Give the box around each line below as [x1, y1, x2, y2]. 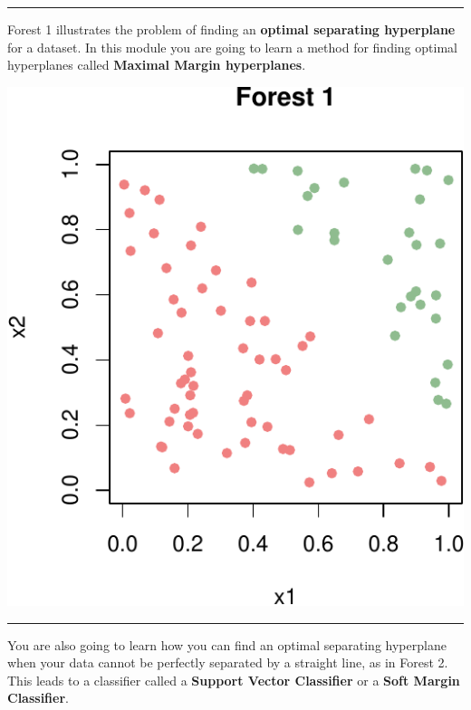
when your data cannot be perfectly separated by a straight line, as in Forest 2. [7, 653, 448, 672]
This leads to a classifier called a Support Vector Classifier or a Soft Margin [7, 670, 460, 689]
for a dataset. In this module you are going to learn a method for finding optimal [7, 37, 457, 56]
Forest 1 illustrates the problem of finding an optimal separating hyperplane [7, 20, 456, 38]
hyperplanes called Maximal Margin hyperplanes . [7, 55, 306, 74]
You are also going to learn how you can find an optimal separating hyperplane [7, 635, 447, 654]
